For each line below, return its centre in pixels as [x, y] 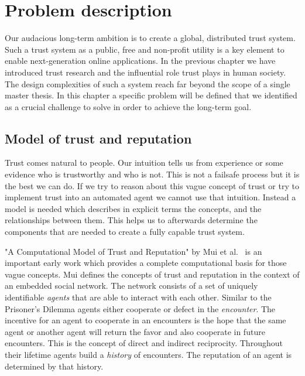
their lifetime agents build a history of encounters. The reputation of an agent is [148, 354]
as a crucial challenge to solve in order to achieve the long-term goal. [128, 106]
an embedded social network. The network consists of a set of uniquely [131, 286]
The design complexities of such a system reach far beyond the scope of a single [148, 83]
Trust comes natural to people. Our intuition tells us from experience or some [144, 163]
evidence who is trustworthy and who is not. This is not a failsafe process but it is [152, 174]
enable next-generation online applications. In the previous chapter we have [140, 61]
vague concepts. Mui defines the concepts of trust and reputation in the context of [152, 274]
